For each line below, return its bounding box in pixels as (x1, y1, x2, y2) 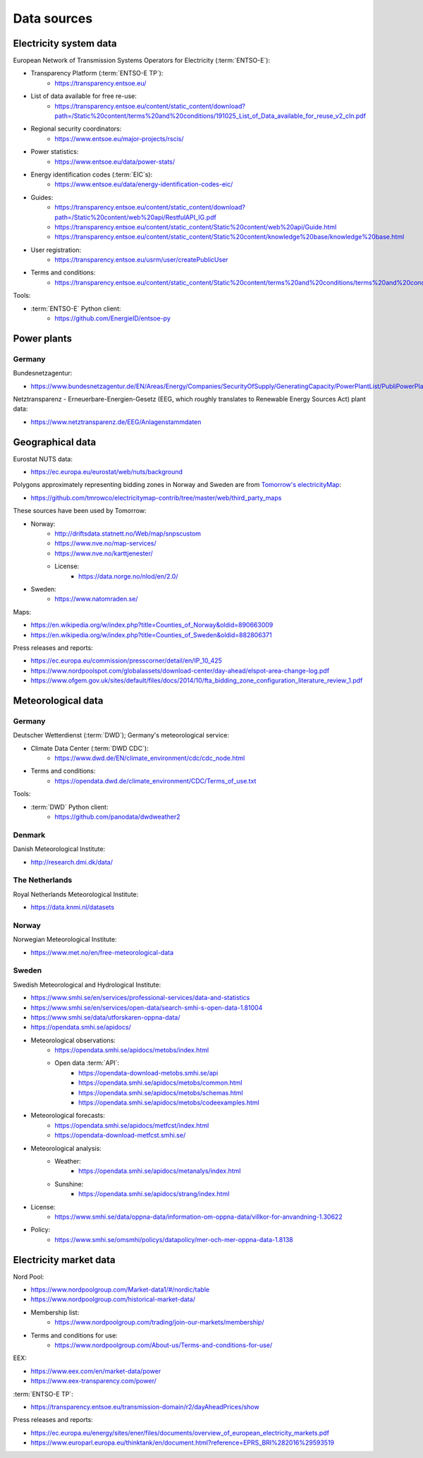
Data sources (13, 11, 93, 26)
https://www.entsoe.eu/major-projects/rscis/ (54, 134, 184, 143)
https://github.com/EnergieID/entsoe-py (54, 314, 171, 323)
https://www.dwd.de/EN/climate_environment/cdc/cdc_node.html (54, 754, 245, 762)
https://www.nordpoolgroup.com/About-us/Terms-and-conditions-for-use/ (54, 1341, 273, 1349)
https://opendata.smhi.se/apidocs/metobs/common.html (78, 1078, 243, 1087)
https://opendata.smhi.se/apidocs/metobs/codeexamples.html (78, 1098, 260, 1107)
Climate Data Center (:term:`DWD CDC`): (30, 744, 149, 752)
